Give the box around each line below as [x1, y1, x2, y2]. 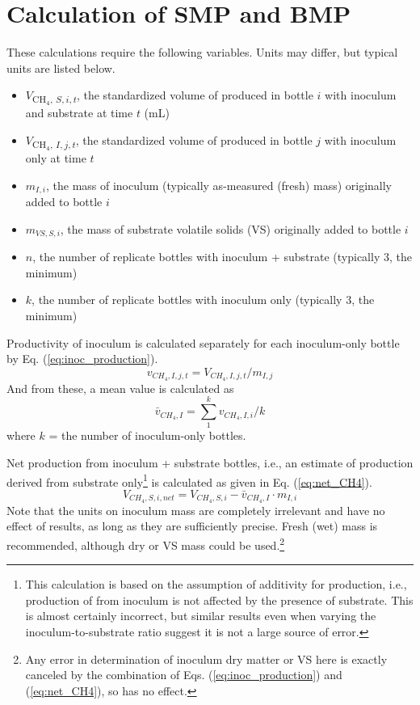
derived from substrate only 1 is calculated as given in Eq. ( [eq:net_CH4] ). [6, 471, 372, 490]
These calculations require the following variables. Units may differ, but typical [6, 44, 398, 61]
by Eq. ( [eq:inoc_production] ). [6, 350, 158, 367]
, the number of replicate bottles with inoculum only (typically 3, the [31, 291, 375, 308]
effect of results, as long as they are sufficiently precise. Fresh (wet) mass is [6, 517, 378, 534]
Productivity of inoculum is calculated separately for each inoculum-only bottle [6, 334, 400, 351]
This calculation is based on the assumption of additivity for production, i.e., [25, 576, 407, 593]
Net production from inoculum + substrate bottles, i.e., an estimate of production [6, 454, 414, 471]
